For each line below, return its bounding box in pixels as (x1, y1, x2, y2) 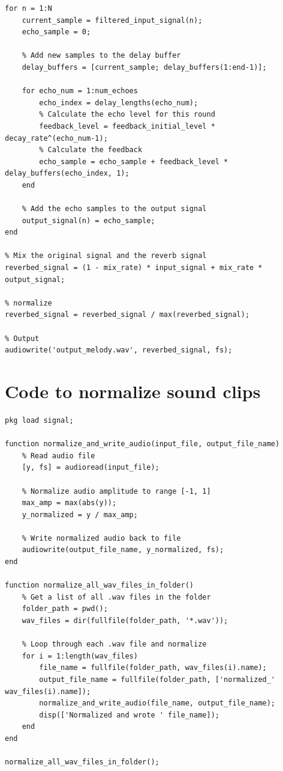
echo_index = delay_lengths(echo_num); (39, 98, 198, 107)
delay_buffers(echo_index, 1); (5, 169, 130, 178)
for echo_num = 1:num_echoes (22, 87, 138, 96)
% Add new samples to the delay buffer (22, 51, 181, 60)
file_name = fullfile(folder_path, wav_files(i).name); (39, 663, 267, 672)
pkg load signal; (5, 416, 74, 425)
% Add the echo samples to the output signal (22, 204, 207, 213)
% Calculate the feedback (39, 146, 143, 155)
